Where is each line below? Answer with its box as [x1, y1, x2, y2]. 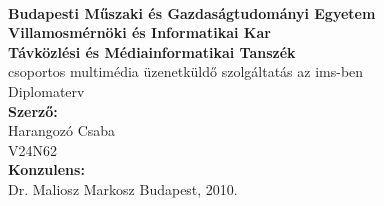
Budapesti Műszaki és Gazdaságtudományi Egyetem [8, 2, 376, 23]
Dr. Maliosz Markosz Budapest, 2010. [8, 178, 238, 199]
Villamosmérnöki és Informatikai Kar [8, 22, 271, 43]
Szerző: [8, 100, 58, 121]
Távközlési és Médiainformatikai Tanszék [8, 41, 296, 62]
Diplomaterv [8, 80, 85, 101]
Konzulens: [8, 159, 85, 180]
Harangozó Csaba [8, 120, 116, 141]
